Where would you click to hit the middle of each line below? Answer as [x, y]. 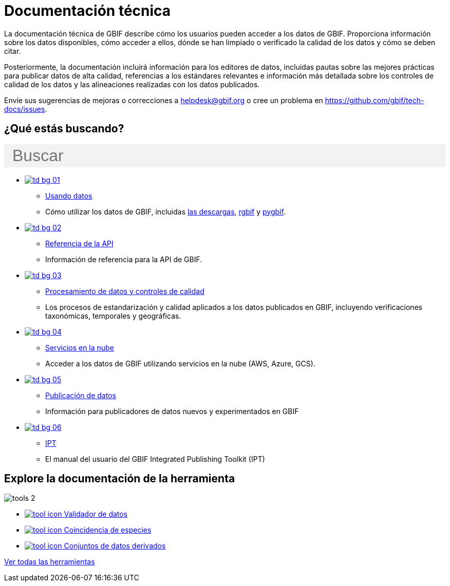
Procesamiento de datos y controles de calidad [125, 291]
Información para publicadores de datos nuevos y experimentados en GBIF [172, 411]
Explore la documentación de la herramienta [120, 479]
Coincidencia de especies [108, 530]
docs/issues [25, 109]
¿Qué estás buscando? [64, 129]
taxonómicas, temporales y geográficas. [113, 316]
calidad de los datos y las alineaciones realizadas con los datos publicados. [132, 84]
